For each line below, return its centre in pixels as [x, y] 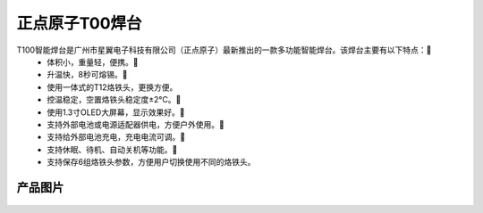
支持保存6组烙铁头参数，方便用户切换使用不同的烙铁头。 [151, 162]
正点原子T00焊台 [79, 23]
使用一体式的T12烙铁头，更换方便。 [112, 87]
